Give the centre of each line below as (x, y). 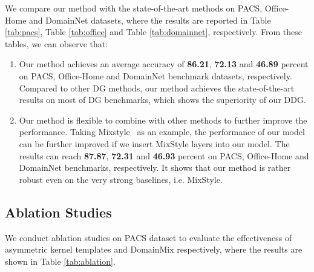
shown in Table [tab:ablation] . (60, 261)
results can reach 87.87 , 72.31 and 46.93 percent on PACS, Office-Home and (164, 155)
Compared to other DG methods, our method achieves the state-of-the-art (157, 88)
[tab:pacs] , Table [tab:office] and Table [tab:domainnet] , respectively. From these (153, 32)
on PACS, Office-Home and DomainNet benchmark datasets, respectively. (155, 75)
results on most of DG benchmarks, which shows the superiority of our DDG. (162, 100)
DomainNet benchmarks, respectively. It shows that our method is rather (155, 168)
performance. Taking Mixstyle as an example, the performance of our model (162, 132)
